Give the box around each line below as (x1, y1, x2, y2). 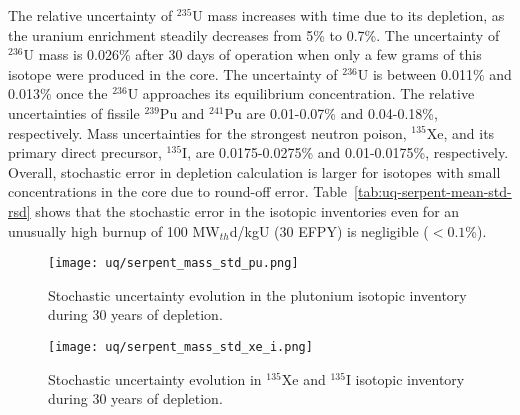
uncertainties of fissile (8, 102, 140, 123)
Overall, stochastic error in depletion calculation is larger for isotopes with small (8, 161, 501, 182)
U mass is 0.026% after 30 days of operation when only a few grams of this (23, 44, 482, 65)
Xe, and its (426, 122, 495, 143)
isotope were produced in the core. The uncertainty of (8, 63, 338, 84)
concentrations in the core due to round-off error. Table (8, 181, 348, 202)
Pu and (159, 102, 205, 123)
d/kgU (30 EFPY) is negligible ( (229, 220, 429, 241)
